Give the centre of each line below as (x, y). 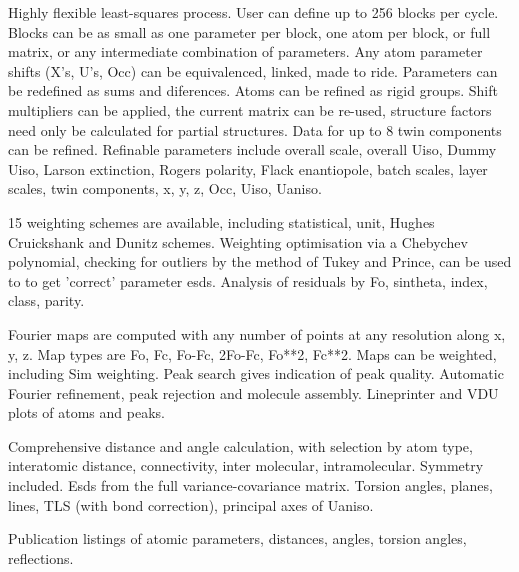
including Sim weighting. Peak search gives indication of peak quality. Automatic (256, 373)
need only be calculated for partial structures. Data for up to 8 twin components (255, 129)
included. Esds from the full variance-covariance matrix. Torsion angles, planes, (250, 485)
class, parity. (46, 300)
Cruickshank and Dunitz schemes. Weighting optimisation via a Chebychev (238, 241)
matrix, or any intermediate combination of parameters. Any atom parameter (245, 51)
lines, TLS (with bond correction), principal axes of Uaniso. (191, 504)
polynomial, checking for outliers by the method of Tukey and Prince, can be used (260, 261)
